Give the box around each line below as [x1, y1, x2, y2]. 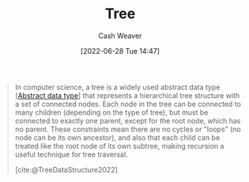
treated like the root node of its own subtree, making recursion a [14, 141, 224, 150]
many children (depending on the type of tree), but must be [14, 108, 209, 117]
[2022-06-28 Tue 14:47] [81, 46, 160, 55]
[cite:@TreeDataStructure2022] [14, 165, 118, 174]
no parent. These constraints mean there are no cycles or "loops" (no [14, 124, 242, 134]
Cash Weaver [98, 31, 142, 40]
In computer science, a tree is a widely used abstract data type [14, 82, 221, 92]
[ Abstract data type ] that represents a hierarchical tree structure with [14, 90, 240, 100]
